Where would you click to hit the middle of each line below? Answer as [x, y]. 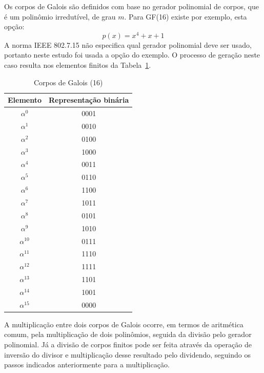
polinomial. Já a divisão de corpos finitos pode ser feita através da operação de [128, 344]
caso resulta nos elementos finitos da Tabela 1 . [78, 65]
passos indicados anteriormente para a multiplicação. [87, 365]
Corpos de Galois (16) [68, 82]
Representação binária [89, 100]
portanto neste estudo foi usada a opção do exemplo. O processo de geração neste [132, 55]
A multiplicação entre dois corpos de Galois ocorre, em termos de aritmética [124, 324]
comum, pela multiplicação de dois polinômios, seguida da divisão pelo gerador [128, 334]
